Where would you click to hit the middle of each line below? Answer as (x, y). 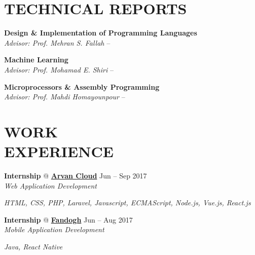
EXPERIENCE (59, 151)
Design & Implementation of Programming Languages (101, 33)
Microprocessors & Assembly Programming (82, 86)
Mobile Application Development (54, 229)
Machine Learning (36, 60)
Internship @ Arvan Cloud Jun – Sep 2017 (76, 175)
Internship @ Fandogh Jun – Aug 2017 (68, 219)
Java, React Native (33, 246)
